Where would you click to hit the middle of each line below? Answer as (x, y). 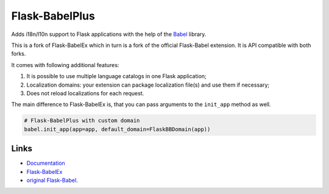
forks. (19, 54)
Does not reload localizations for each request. (85, 93)
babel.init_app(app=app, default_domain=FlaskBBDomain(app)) (117, 129)
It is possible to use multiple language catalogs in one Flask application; (116, 76)
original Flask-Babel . (52, 180)
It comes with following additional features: (65, 65)
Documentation (46, 163)
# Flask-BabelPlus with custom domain (82, 121)
